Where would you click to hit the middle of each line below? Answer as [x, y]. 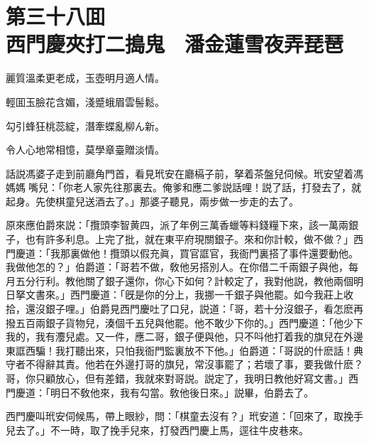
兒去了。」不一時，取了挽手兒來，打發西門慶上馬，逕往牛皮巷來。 [157, 430]
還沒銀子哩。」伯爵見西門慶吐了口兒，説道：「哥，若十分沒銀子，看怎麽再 [194, 309]
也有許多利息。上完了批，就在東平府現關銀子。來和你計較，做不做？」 [189, 239]
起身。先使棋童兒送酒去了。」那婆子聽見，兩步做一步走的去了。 [152, 201]
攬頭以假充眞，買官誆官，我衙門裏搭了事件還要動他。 [234, 253]
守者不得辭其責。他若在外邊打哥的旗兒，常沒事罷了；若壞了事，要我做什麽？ [184, 364]
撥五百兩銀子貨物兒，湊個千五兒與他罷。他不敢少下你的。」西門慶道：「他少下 [184, 322]
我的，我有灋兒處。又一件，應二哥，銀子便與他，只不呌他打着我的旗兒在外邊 [184, 336]
